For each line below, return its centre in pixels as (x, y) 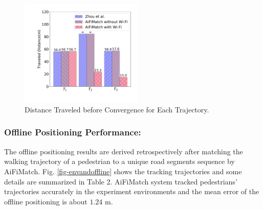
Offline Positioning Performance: (73, 132)
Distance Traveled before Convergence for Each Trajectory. (117, 109)
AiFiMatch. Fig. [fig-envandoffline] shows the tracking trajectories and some (123, 171)
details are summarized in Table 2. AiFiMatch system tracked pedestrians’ (121, 181)
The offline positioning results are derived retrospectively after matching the (124, 151)
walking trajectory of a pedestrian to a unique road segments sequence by (119, 161)
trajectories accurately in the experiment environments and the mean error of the (132, 191)
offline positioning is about (46, 201)
